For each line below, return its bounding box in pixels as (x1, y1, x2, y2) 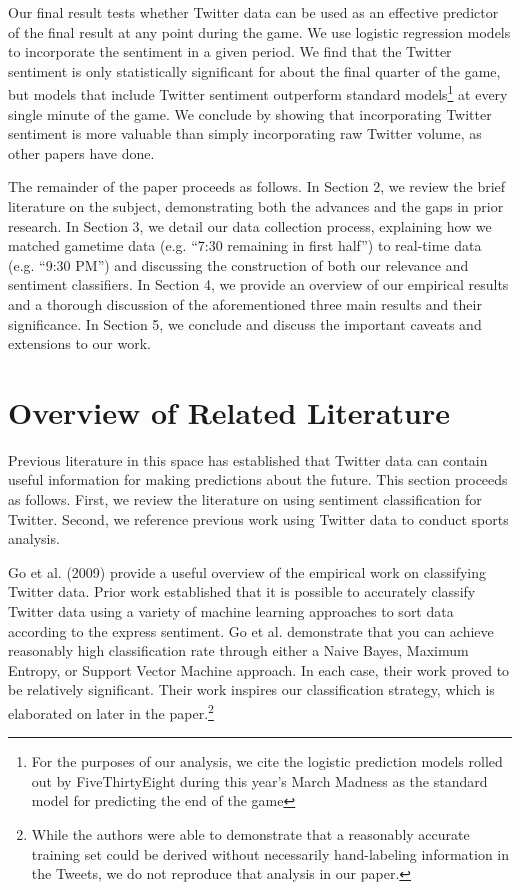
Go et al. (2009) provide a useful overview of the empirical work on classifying (8, 561, 487, 582)
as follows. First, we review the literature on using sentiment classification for (8, 489, 482, 510)
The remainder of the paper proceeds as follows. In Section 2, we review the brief (8, 176, 506, 197)
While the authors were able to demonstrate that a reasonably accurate (31, 824, 470, 845)
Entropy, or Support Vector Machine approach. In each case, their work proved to (8, 659, 510, 680)
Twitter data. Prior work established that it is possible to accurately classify (8, 581, 476, 602)
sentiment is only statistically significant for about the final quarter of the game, (8, 60, 501, 81)
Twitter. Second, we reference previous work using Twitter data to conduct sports (8, 508, 509, 529)
